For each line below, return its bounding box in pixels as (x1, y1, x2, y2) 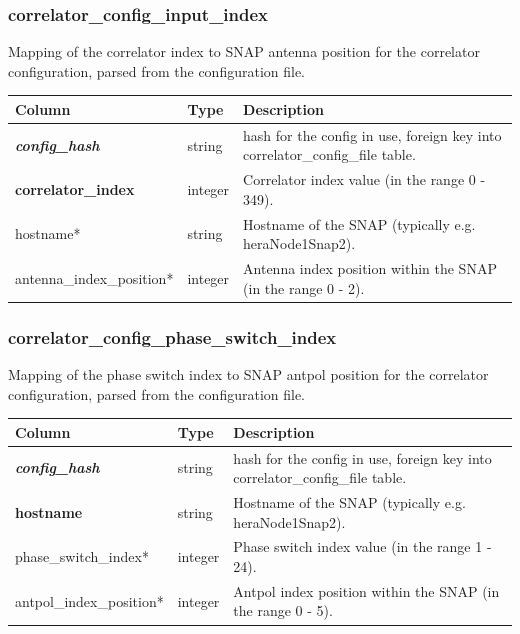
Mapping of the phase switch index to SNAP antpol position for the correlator (8, 363, 489, 384)
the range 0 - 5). (233, 600, 333, 621)
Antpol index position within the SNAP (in (233, 580, 500, 601)
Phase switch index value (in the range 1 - (233, 536, 492, 557)
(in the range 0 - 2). (243, 277, 365, 298)
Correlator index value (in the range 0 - (243, 169, 486, 190)
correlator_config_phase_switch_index (8, 324, 337, 349)
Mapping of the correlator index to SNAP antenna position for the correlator (8, 41, 480, 62)
